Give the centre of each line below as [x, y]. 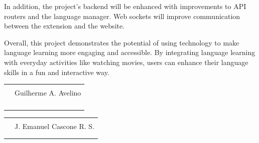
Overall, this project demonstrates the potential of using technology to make [122, 42]
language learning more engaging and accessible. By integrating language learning [130, 52]
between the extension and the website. [64, 26]
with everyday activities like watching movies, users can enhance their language [126, 62]
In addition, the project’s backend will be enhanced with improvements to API [125, 6]
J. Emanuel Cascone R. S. [54, 126]
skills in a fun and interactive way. [57, 72]
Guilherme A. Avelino [48, 93]
